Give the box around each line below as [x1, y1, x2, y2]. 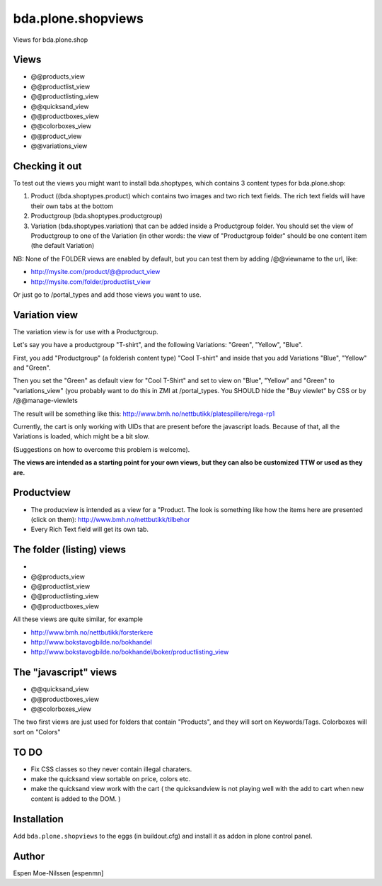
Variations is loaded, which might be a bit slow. [13, 432, 150, 441]
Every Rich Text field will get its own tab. [30, 525, 149, 534]
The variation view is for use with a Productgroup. [13, 327, 158, 336]
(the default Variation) [30, 242, 95, 250]
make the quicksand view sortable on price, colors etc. [30, 775, 191, 783]
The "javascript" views [13, 666, 117, 678]
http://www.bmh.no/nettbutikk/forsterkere [30, 627, 154, 637]
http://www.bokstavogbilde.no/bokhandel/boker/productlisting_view [30, 648, 229, 657]
